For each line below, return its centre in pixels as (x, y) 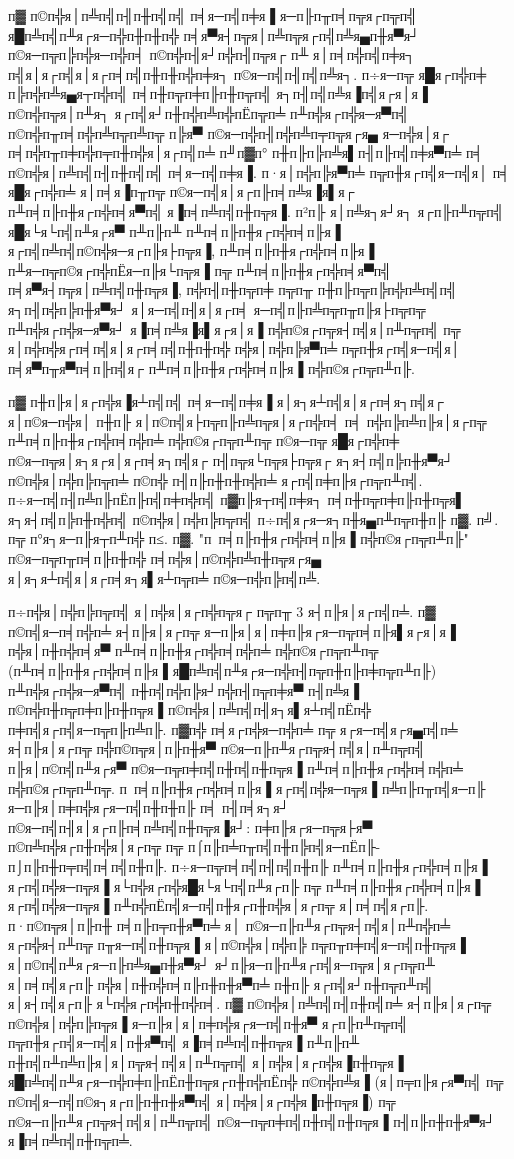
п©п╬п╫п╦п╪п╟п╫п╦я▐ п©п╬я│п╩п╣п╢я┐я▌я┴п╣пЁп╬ (189, 709)
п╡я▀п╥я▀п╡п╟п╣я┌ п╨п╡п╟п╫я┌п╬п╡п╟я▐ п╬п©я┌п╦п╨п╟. (211, 367)
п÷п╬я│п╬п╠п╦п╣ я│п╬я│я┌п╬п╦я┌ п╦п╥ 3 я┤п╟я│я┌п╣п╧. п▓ (222, 611)
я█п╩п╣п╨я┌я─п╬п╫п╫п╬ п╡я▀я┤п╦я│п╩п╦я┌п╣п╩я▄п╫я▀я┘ (214, 34)
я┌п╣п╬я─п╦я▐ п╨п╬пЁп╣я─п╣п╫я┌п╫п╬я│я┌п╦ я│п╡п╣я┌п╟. (218, 905)
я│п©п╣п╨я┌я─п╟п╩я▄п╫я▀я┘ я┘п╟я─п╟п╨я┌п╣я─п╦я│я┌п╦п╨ (221, 963)
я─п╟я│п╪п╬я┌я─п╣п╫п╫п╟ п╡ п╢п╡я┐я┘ (149, 807)
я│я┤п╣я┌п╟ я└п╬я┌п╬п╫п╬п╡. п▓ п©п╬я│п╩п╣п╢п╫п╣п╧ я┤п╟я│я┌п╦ (250, 1003)
